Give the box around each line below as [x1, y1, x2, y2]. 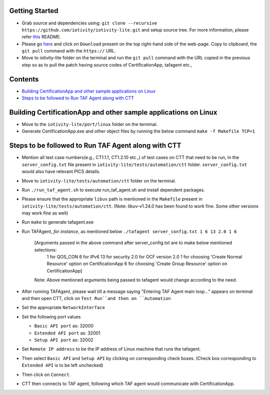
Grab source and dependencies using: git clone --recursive [21, 20, 157, 26]
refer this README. [21, 34, 61, 40]
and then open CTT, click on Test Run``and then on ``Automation [21, 295, 171, 301]
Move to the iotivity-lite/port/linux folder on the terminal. [21, 121, 157, 127]
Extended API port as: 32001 [34, 330, 100, 336]
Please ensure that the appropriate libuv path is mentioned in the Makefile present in [21, 196, 202, 202]
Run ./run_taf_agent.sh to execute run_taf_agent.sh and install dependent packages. [21, 186, 205, 192]
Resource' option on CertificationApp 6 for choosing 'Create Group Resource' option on [46, 260, 227, 267]
